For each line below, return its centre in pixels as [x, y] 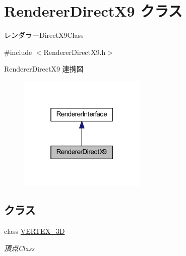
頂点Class [19, 248]
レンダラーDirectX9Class [44, 35]
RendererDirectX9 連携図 [44, 69]
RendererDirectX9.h [75, 52]
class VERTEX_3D [35, 231]
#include [18, 52]
